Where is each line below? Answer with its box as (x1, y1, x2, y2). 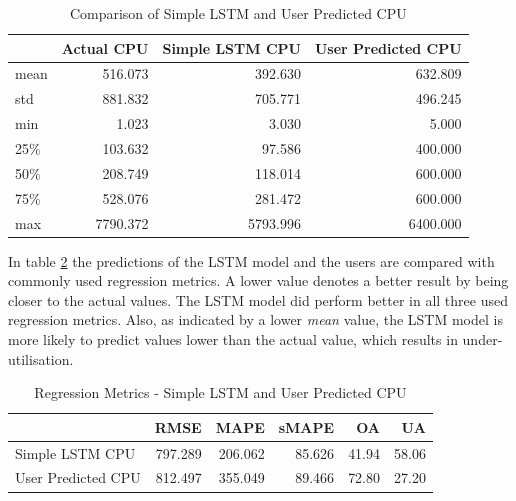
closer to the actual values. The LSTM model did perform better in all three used (8, 289, 508, 310)
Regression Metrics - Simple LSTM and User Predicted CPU (34, 382, 407, 403)
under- (462, 328, 503, 349)
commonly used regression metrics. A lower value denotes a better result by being (8, 270, 509, 291)
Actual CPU (61, 37, 149, 58)
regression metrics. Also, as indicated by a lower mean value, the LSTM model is (8, 309, 503, 330)
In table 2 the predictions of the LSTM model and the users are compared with (8, 250, 495, 271)
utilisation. (8, 348, 74, 369)
